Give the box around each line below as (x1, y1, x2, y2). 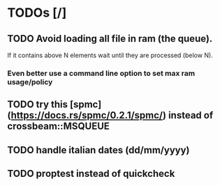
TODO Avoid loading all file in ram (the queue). (7, 33, 213, 45)
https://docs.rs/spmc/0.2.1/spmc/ (10, 109, 163, 121)
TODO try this (7, 99, 68, 111)
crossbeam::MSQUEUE (7, 121, 110, 132)
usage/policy (7, 77, 53, 86)
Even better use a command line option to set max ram (7, 68, 196, 78)
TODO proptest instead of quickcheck (7, 168, 175, 180)
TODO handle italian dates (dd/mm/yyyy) (7, 144, 190, 156)
